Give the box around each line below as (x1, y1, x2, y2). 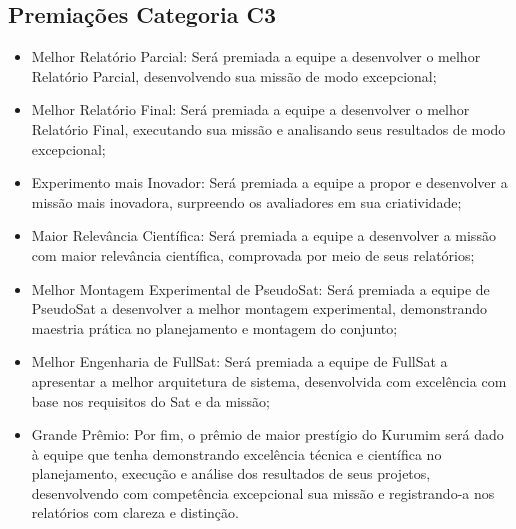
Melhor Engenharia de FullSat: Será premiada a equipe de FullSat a (31, 351, 448, 372)
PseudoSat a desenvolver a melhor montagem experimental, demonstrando (31, 298, 487, 319)
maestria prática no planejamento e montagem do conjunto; (31, 317, 398, 338)
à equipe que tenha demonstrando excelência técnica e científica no (31, 443, 442, 464)
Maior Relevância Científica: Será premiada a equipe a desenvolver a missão (31, 225, 496, 246)
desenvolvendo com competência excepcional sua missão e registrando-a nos (31, 482, 495, 503)
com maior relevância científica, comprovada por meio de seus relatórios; (31, 244, 475, 265)
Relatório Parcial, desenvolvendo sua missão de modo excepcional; (31, 65, 437, 86)
